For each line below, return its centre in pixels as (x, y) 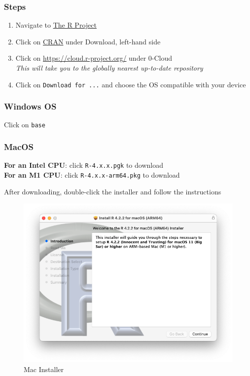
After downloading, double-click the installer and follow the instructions (113, 191)
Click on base (25, 125)
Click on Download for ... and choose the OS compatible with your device (131, 84)
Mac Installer (44, 369)
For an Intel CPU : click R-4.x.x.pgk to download (84, 165)
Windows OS (30, 106)
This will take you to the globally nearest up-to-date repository (109, 68)
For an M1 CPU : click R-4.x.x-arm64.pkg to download (92, 175)
